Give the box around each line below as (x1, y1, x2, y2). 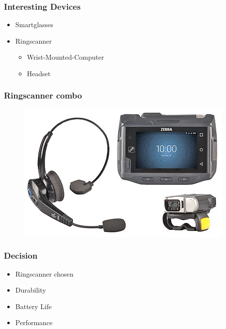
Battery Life (15, 301, 52, 311)
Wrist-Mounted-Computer (27, 52, 104, 62)
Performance (15, 317, 53, 328)
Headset (27, 68, 51, 78)
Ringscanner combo (4, 89, 82, 101)
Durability (15, 285, 46, 295)
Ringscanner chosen (15, 268, 74, 279)
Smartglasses (15, 19, 53, 30)
